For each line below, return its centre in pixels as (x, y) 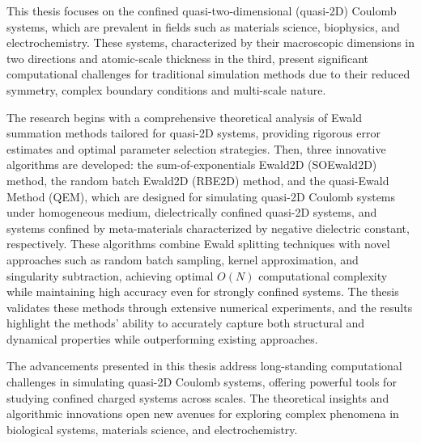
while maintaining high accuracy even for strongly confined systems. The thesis (203, 291)
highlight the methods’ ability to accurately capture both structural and (186, 323)
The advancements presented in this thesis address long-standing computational (204, 366)
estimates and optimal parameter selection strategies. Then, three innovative (196, 148)
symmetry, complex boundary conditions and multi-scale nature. (166, 89)
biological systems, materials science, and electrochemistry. (152, 429)
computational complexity (323, 275)
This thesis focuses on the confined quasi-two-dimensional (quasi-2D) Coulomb (202, 11)
